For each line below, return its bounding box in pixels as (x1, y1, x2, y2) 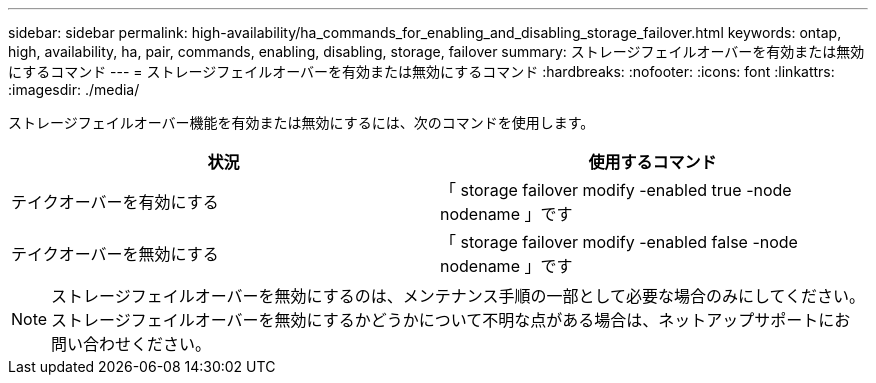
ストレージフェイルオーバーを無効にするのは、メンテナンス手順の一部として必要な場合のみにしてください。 (51, 286, 865, 306)
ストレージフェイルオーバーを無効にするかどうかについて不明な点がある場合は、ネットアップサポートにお (51, 310, 851, 330)
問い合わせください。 (51, 334, 212, 354)
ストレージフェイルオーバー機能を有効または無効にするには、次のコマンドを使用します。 (8, 114, 595, 131)
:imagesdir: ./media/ (8, 81, 140, 98)
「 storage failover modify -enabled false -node (440, 232, 798, 252)
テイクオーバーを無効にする (11, 244, 219, 264)
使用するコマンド (588, 152, 717, 172)
